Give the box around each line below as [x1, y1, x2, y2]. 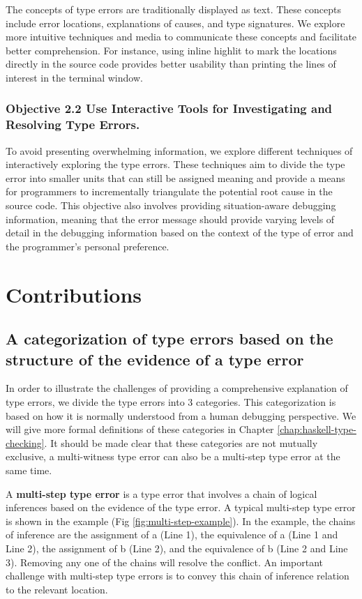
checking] [6, 435, 45, 450]
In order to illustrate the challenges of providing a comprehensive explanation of [6, 381, 348, 395]
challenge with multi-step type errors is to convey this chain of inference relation [6, 568, 349, 583]
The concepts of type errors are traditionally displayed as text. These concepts [6, 2, 341, 16]
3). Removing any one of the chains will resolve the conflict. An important [6, 554, 324, 569]
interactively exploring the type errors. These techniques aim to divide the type [6, 157, 345, 172]
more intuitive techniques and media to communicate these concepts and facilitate [6, 29, 357, 44]
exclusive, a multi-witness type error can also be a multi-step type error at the [6, 449, 340, 464]
